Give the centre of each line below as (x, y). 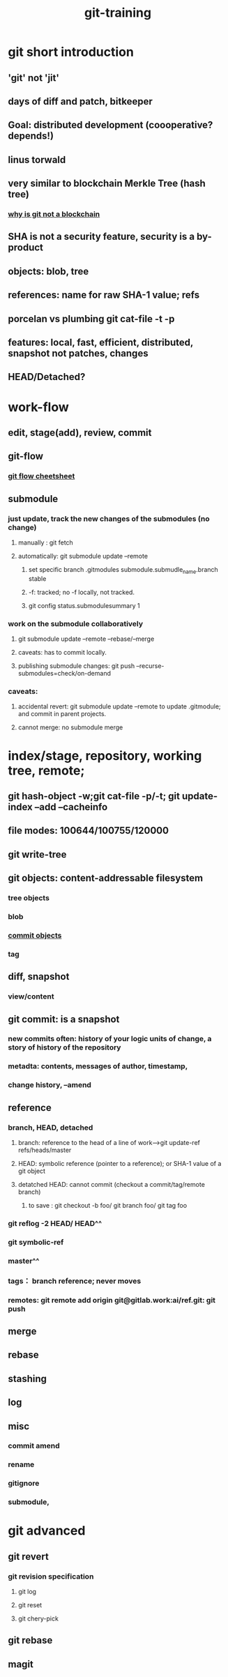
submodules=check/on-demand (64, 674)
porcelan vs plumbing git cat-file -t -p (91, 319)
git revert (29, 1556)
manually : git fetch (46, 542)
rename (21, 1464)
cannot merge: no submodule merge (70, 727)
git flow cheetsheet (41, 476)
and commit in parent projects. (62, 714)
